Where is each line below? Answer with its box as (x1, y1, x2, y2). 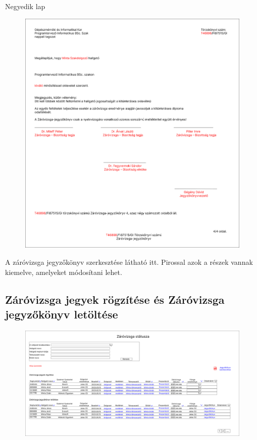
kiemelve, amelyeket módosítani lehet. (5, 266, 122, 277)
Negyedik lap (5, 1, 45, 11)
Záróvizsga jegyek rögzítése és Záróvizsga (5, 291, 225, 307)
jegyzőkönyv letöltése (5, 306, 118, 322)
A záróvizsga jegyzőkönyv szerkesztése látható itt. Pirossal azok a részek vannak (5, 256, 253, 267)
